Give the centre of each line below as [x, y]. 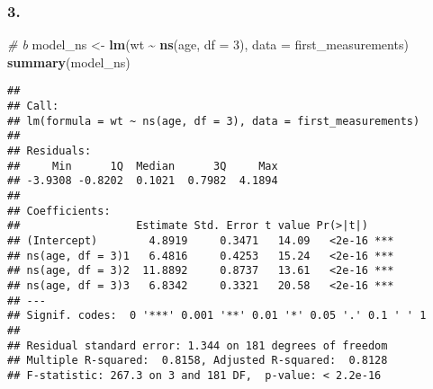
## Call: [33, 106]
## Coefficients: [59, 211]
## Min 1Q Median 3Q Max [143, 166]
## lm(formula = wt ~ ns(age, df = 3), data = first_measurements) [214, 121]
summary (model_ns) [69, 62]
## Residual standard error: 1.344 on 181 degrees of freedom [198, 345]
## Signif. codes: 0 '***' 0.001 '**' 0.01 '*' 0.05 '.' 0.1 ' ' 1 [217, 316]
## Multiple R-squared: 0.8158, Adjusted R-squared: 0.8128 [198, 361]
